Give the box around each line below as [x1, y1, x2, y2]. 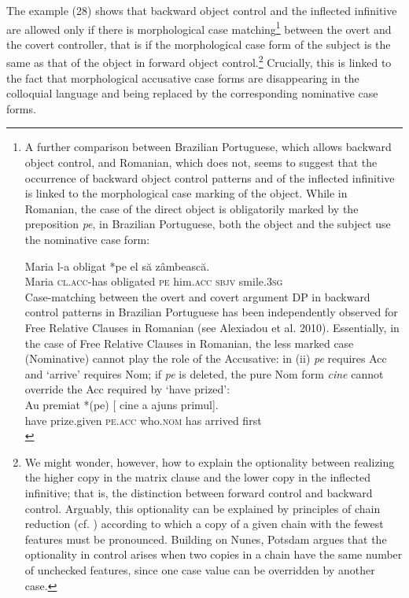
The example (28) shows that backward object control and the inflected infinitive [6, 2, 397, 18]
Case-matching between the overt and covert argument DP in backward [24, 288, 370, 305]
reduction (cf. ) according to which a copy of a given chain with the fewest [24, 515, 384, 532]
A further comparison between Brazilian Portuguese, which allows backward [24, 138, 392, 155]
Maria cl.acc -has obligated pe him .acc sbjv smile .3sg [24, 273, 283, 290]
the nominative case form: [24, 231, 150, 248]
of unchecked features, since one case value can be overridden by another [24, 561, 375, 578]
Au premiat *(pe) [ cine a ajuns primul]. [24, 396, 219, 412]
